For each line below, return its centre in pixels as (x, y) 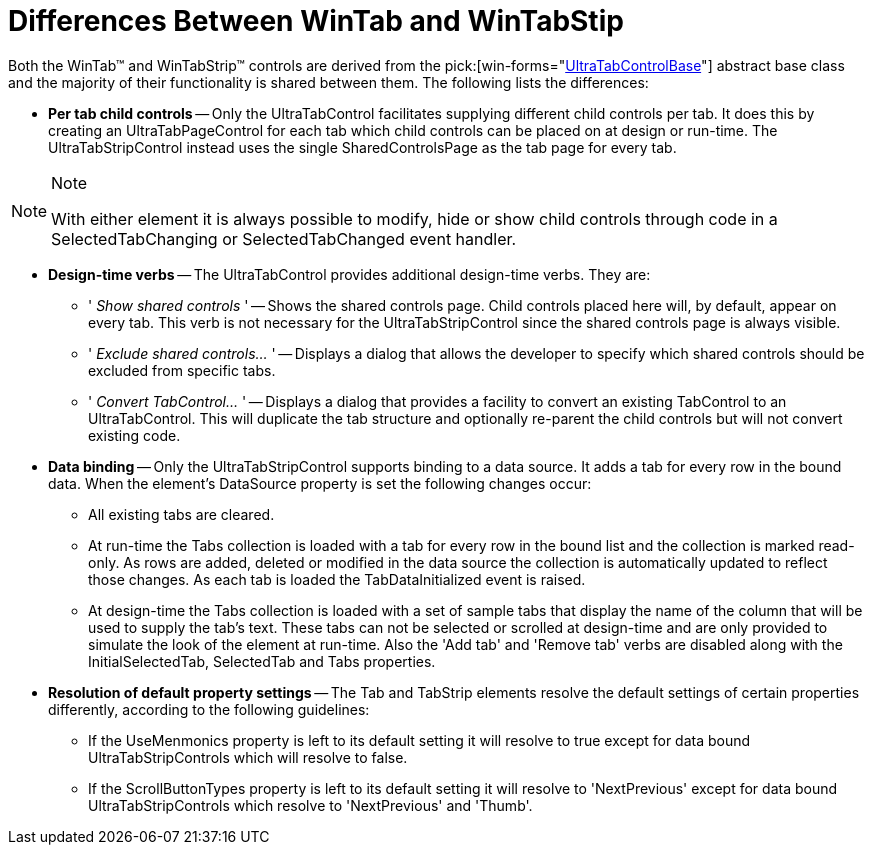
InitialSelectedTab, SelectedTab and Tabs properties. (262, 661)
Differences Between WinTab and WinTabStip (316, 21)
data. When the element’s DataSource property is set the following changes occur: (320, 483)
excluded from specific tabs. (182, 370)
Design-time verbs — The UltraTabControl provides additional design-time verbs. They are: (349, 274)
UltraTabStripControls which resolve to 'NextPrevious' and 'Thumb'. (310, 805)
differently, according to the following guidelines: (209, 709)
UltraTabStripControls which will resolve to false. (248, 757)
